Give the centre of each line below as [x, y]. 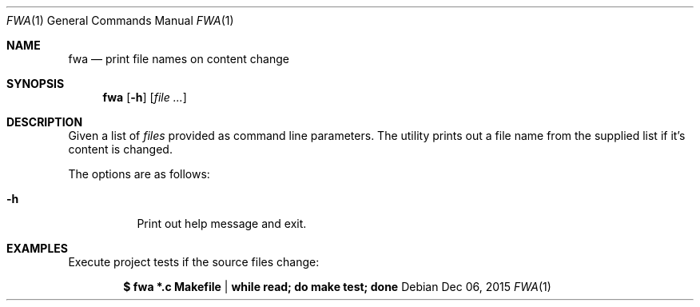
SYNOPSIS [36, 84]
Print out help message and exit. [222, 223]
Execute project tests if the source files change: [194, 262]
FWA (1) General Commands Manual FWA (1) [120, 20]
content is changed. [120, 149]
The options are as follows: [139, 174]
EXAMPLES [37, 248]
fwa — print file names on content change [179, 59]
